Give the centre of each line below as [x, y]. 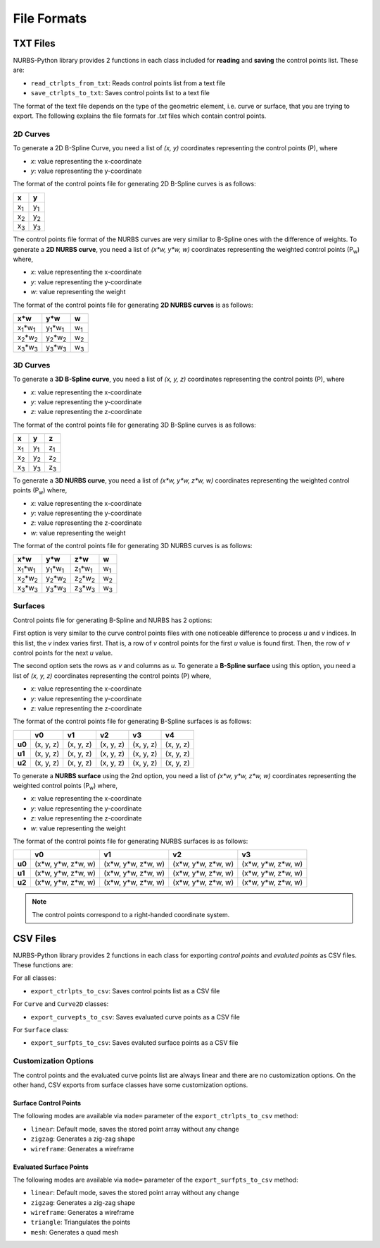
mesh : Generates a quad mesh [75, 1232]
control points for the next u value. [63, 653]
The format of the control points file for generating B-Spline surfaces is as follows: [132, 721]
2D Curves [32, 134]
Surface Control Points [47, 1103]
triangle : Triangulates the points [81, 1222]
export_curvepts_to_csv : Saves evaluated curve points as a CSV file [135, 1017]
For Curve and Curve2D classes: [61, 1004]
